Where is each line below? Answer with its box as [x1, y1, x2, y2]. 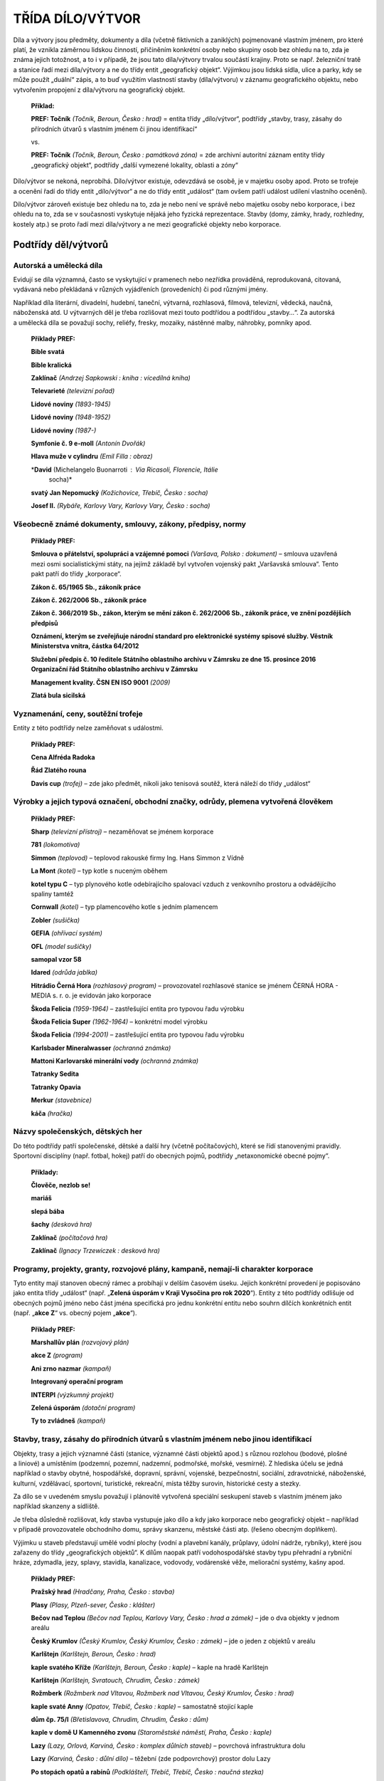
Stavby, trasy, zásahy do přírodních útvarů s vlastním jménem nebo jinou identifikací [13, 1434, 312, 1444]
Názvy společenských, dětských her [13, 1126, 142, 1136]
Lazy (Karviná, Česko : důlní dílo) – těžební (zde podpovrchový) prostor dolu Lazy [31, 1755, 271, 1763]
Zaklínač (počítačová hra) [31, 1233, 108, 1242]
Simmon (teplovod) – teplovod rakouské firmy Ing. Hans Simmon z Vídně [31, 853, 245, 862]
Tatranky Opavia [31, 1083, 81, 1091]
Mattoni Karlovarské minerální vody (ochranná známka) [31, 1056, 199, 1065]
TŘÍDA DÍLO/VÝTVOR [13, 11, 142, 26]
